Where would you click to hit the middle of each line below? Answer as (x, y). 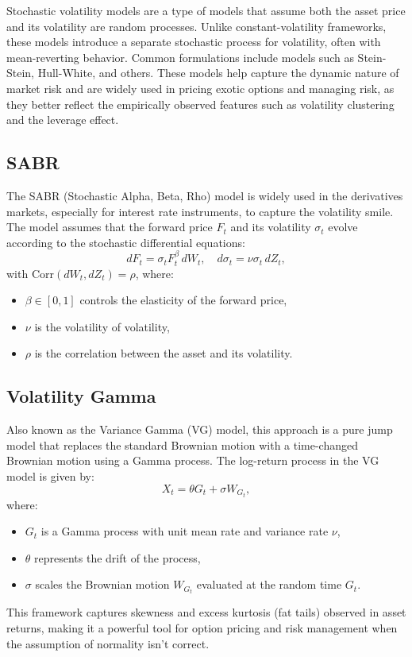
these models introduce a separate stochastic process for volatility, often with (194, 42)
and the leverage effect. (63, 120)
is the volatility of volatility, (102, 326)
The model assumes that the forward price (110, 227)
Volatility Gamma (81, 396)
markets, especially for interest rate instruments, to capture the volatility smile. (200, 211)
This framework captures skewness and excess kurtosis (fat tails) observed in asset (206, 612)
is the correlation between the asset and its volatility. (164, 353)
